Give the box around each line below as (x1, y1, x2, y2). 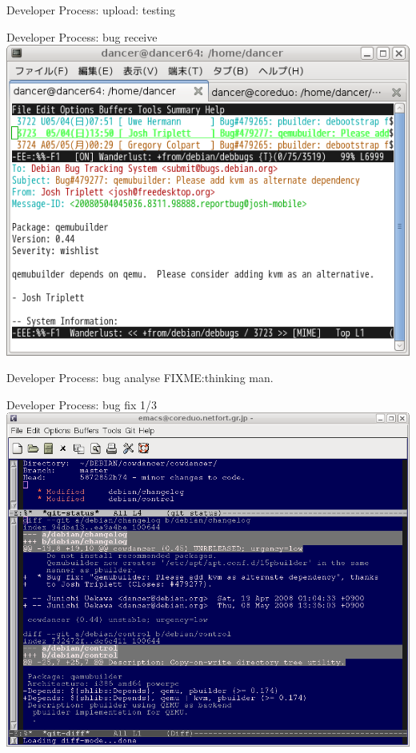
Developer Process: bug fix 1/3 (6, 396, 158, 412)
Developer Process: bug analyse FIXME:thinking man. (6, 369, 274, 386)
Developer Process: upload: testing (6, 2, 176, 18)
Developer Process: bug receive (6, 28, 158, 45)
